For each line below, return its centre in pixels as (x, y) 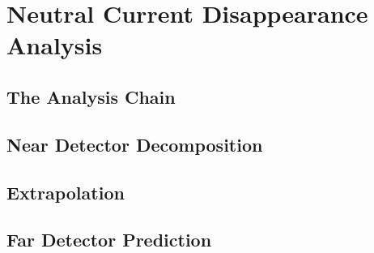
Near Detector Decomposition (135, 144)
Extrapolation (66, 192)
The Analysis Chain (91, 96)
